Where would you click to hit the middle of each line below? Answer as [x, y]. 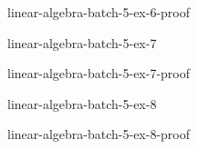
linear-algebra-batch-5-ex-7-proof [99, 73]
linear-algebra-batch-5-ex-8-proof [99, 134]
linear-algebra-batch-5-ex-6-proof [99, 12]
